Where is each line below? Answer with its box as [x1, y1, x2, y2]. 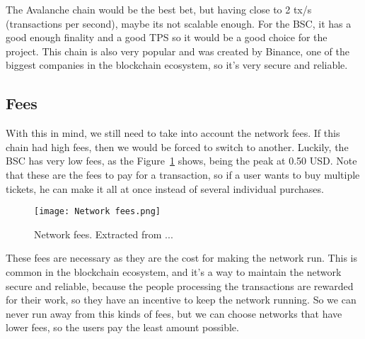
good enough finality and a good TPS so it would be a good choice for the [6, 30, 328, 45]
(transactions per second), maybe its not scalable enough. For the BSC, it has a [6, 16, 352, 30]
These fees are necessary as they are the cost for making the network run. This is [6, 250, 357, 265]
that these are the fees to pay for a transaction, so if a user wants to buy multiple [6, 167, 360, 182]
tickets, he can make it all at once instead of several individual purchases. [6, 181, 324, 196]
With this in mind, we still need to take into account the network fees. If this [6, 126, 340, 140]
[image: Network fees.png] [34, 206, 161, 217]
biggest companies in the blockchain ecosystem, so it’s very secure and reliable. [6, 57, 348, 72]
